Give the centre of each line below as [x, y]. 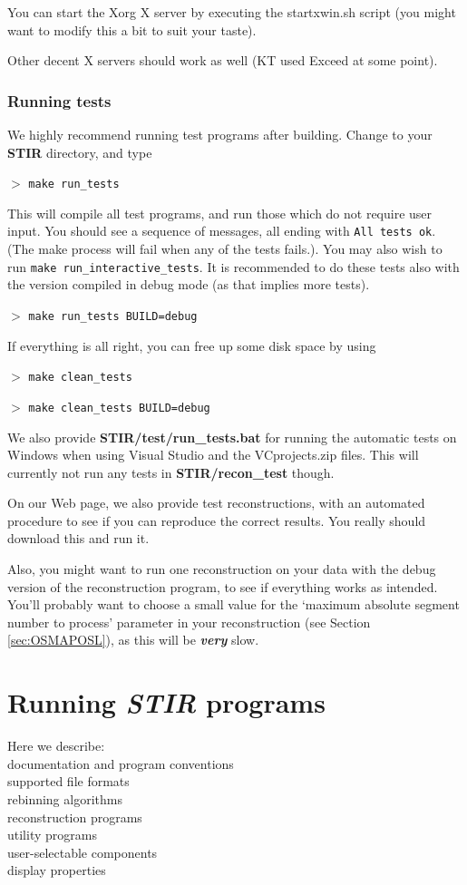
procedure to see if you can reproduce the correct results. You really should [217, 520]
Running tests [59, 100]
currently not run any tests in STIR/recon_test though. [171, 472]
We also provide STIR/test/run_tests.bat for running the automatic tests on [232, 437]
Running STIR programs [166, 703]
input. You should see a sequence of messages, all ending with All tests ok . [222, 231]
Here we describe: [56, 746]
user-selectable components [83, 852]
